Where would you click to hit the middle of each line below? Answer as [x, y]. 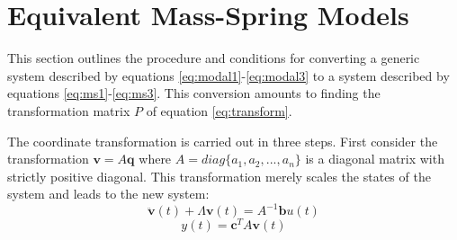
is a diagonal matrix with [375, 159]
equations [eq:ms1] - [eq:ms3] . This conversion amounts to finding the [194, 93]
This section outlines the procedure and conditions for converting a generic [214, 58]
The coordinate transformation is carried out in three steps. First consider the [223, 141]
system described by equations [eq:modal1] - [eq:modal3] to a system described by [228, 75]
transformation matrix [69, 110]
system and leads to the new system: [108, 194]
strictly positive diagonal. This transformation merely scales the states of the [219, 176]
